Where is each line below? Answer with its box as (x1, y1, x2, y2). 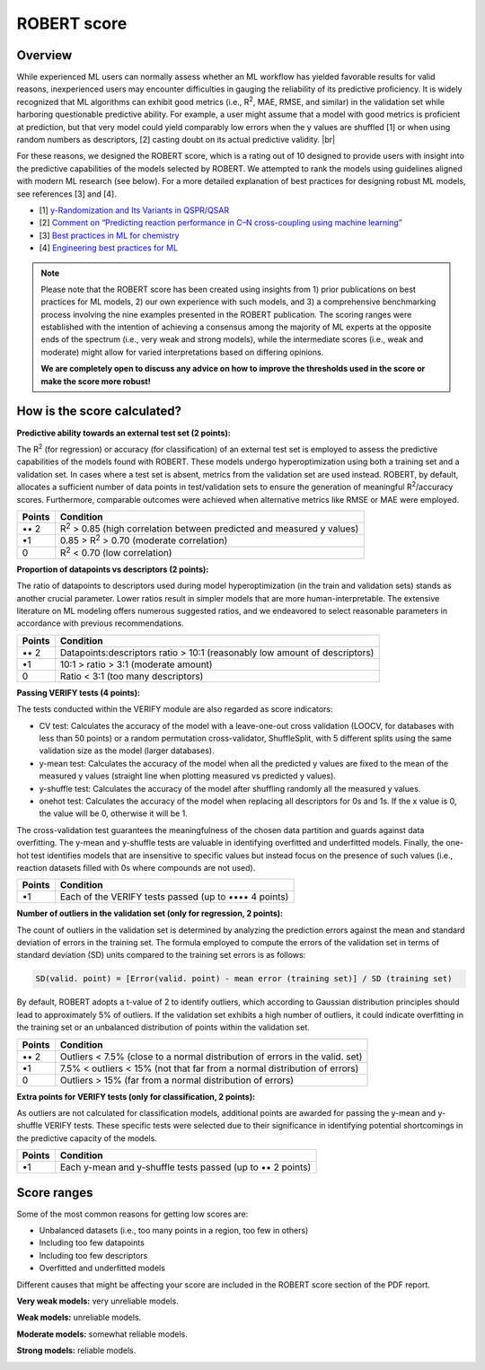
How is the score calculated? (16, 404, 182, 419)
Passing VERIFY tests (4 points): (16, 687, 141, 698)
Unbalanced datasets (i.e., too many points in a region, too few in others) (39, 1225, 309, 1236)
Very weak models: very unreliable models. (16, 1295, 179, 1306)
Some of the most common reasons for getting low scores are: (16, 1208, 249, 1219)
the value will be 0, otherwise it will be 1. (39, 808, 189, 819)
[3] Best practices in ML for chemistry (39, 230, 180, 241)
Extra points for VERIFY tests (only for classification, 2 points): (16, 1091, 256, 1102)
